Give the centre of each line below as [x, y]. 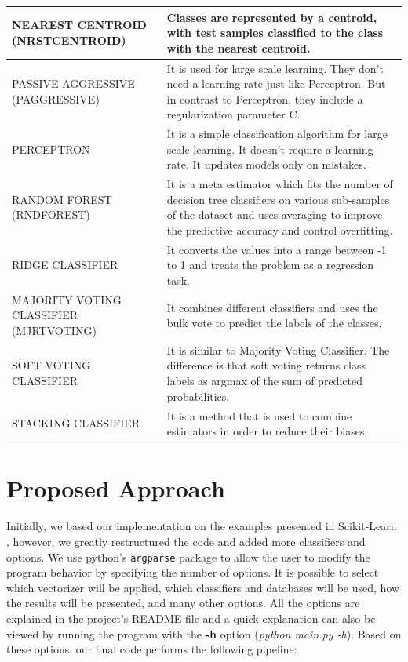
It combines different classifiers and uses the [272, 307]
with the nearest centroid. [239, 47]
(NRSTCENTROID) [69, 40]
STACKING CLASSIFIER [76, 423]
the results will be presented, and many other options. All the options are [183, 603]
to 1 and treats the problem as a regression [270, 265]
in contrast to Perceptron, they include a [265, 98]
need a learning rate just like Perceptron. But [276, 84]
